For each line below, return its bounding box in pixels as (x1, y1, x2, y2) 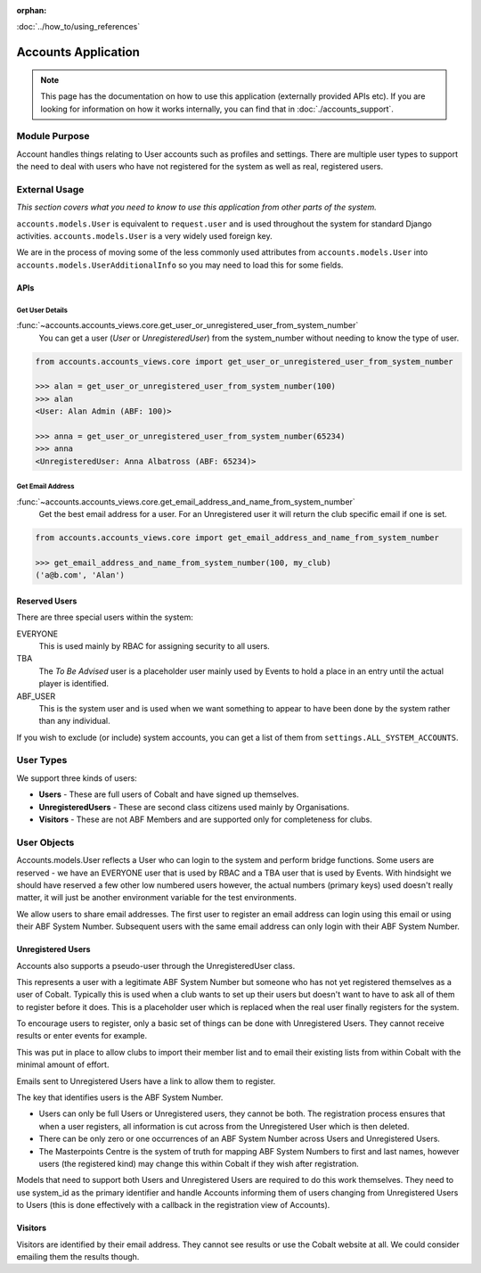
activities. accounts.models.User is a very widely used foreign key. (16, 231, 273, 242)
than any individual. (38, 716, 110, 727)
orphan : (16, 5, 47, 15)
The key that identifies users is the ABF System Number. (16, 1092, 224, 1103)
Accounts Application (16, 45, 140, 60)
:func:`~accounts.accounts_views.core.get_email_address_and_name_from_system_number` (16, 496, 355, 507)
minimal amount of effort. (16, 1059, 110, 1070)
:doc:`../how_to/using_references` (16, 21, 141, 32)
